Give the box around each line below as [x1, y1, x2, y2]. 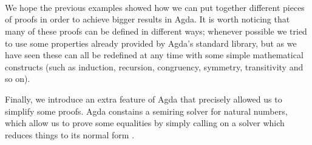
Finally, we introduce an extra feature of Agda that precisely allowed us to [5, 92, 282, 105]
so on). [5, 72, 30, 85]
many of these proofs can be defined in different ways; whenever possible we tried [5, 24, 307, 37]
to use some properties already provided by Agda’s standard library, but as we [5, 36, 297, 49]
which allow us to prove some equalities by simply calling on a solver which [5, 116, 285, 129]
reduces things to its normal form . [5, 128, 135, 141]
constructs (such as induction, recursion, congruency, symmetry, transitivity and [5, 60, 304, 73]
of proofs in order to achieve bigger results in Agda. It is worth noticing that [5, 13, 290, 25]
